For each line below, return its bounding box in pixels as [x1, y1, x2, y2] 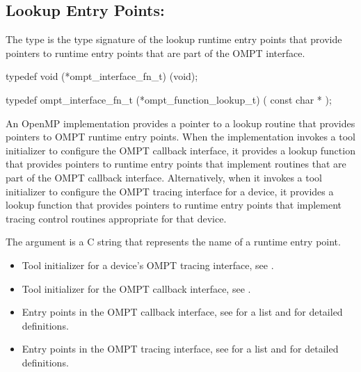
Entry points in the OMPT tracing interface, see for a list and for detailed [22, 341, 339, 356]
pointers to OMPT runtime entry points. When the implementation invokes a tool [6, 129, 356, 144]
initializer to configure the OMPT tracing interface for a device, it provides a [6, 184, 334, 198]
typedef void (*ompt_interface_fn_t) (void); [6, 69, 198, 83]
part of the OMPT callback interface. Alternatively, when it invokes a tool [6, 170, 323, 184]
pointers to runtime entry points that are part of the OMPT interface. [6, 45, 305, 60]
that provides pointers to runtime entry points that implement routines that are [6, 156, 346, 171]
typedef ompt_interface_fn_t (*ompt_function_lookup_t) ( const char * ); [6, 92, 332, 106]
